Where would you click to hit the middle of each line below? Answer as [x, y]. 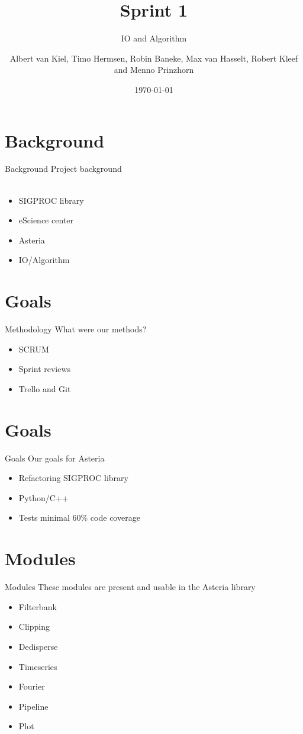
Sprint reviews [45, 369]
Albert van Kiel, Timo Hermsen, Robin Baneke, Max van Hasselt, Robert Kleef [154, 58]
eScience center [46, 220]
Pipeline [33, 706]
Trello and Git [45, 388]
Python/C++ [43, 497]
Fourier [32, 686]
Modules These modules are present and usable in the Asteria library [130, 587]
